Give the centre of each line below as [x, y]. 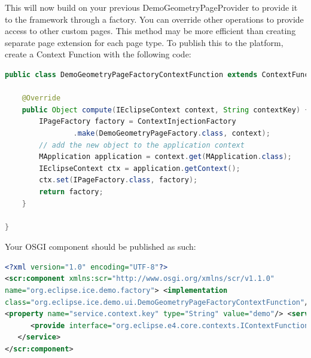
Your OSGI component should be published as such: [100, 247]
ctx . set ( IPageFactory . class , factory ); [118, 180]
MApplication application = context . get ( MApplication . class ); [165, 157]
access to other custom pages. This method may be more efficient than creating [150, 31]
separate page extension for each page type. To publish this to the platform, [144, 42]
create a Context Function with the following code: [98, 54]
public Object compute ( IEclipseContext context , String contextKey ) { [165, 110]
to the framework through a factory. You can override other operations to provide [154, 19]
